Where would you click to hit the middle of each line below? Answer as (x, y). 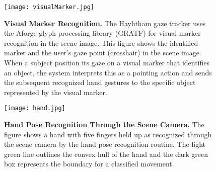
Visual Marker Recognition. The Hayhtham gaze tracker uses (105, 23)
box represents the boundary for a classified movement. (89, 164)
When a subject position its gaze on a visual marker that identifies (107, 63)
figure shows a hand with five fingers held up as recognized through (108, 134)
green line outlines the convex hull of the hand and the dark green (106, 154)
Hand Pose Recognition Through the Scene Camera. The (104, 124)
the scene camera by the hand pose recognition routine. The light (105, 144)
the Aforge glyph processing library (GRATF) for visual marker (102, 33)
